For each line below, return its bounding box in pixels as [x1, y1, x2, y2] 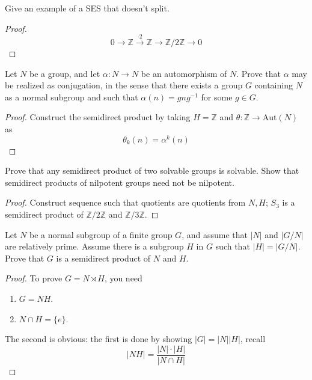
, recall [240, 332, 266, 345]
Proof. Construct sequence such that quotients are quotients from [5, 196, 246, 209]
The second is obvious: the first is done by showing [5, 332, 192, 345]
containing [254, 79, 293, 91]
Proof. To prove [5, 272, 63, 284]
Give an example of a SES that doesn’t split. [5, 2, 170, 14]
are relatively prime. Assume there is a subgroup [5, 240, 184, 253]
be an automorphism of [141, 67, 227, 79]
